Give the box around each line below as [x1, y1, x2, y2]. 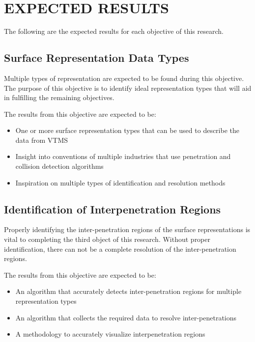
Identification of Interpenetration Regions [4, 201, 221, 216]
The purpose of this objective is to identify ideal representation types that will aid [4, 82, 252, 93]
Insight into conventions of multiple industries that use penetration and [15, 151, 231, 161]
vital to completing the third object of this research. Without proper [4, 234, 210, 244]
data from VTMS [15, 134, 68, 145]
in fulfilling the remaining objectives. [4, 92, 114, 103]
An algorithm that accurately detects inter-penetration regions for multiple [15, 286, 242, 296]
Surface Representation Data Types [4, 50, 189, 65]
